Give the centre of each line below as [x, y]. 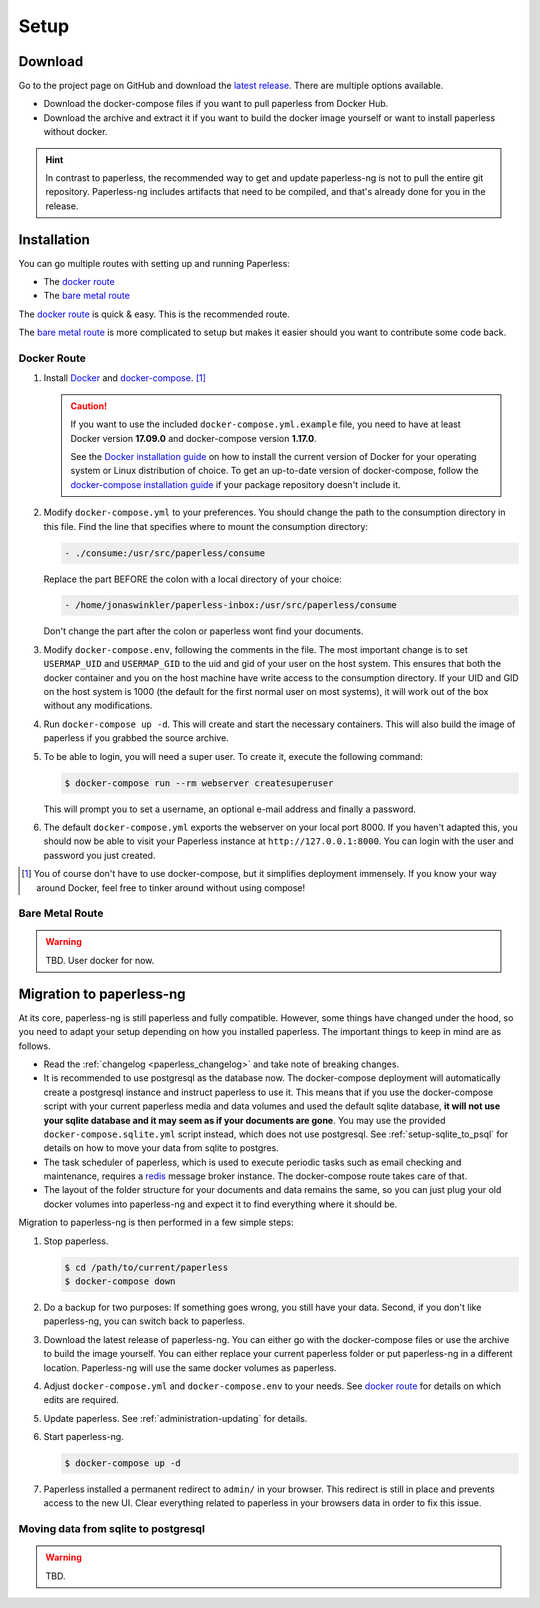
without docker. [75, 132]
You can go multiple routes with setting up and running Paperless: [154, 263]
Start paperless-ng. [83, 1437]
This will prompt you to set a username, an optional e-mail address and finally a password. [230, 809]
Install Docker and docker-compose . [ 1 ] [125, 378]
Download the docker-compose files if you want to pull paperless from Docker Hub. [216, 104]
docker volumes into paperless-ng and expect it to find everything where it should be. [220, 1204]
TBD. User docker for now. [100, 960]
